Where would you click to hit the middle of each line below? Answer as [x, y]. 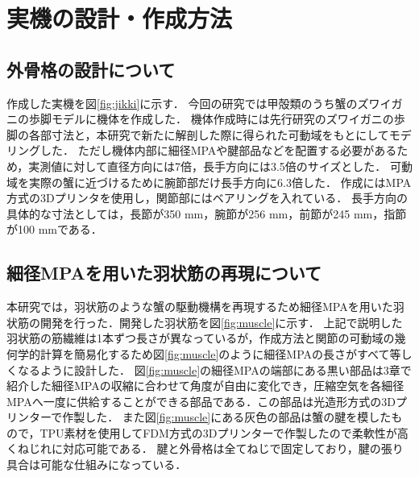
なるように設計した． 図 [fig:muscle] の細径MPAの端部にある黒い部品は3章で [214, 369]
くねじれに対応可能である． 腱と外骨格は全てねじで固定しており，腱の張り [205, 448]
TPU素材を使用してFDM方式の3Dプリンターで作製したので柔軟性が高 [224, 432]
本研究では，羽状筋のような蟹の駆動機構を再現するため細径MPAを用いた [200, 307]
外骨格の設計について [91, 69]
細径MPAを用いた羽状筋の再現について [164, 273]
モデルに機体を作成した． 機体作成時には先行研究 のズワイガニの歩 [228, 119]
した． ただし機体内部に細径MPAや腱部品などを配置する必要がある [218, 150]
